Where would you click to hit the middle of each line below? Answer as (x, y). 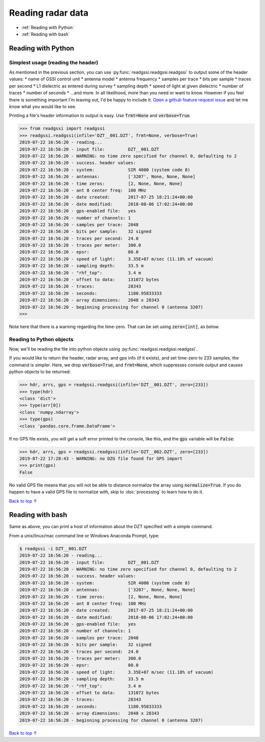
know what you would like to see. (43, 107)
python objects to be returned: (40, 372)
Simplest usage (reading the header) (53, 62)
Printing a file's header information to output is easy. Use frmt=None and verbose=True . (100, 116)
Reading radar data (49, 13)
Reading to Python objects (41, 339)
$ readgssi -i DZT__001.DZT (53, 549)
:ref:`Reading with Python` (48, 27)
